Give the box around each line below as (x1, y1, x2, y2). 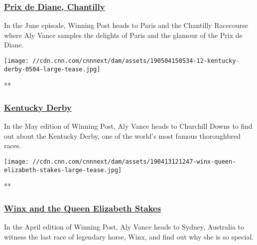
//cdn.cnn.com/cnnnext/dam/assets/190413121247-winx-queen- (32, 158, 236, 165)
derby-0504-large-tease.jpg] (4, 65, 101, 73)
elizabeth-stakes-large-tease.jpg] (4, 166, 122, 174)
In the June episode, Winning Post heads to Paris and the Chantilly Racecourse (4, 20, 249, 30)
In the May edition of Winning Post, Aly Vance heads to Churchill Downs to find (4, 121, 253, 131)
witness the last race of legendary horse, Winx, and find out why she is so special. (4, 231, 254, 242)
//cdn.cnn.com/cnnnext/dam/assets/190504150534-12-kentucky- (32, 57, 240, 64)
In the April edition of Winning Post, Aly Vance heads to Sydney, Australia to (4, 222, 245, 232)
